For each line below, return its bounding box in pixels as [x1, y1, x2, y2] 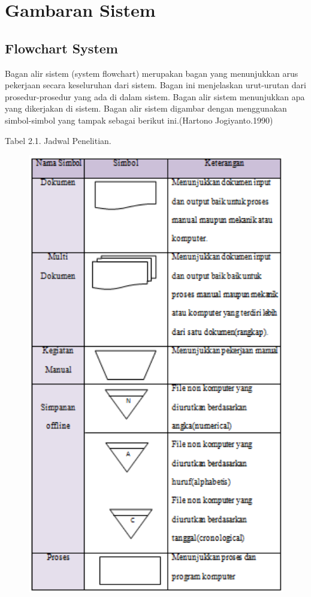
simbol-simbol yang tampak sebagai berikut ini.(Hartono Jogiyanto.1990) [5, 113, 273, 126]
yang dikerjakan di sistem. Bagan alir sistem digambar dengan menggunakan [5, 102, 287, 115]
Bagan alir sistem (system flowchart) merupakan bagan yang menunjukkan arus [5, 67, 298, 79]
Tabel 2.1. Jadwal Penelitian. [5, 134, 111, 146]
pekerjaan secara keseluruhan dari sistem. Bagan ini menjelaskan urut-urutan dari [5, 79, 306, 91]
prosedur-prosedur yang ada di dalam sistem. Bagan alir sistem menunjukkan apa [5, 90, 305, 103]
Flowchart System [5, 38, 118, 57]
